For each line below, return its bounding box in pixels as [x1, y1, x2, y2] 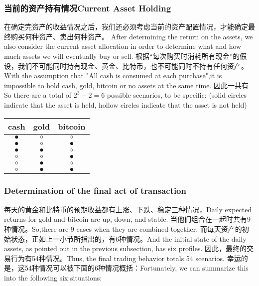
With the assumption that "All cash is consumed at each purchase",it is [4, 70, 222, 81]
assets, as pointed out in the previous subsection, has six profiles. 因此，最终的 [4, 243, 247, 254]
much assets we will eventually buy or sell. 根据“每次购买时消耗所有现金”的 [4, 51, 240, 61]
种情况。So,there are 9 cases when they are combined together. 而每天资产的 [4, 223, 242, 234]
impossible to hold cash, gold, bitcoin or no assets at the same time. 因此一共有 [4, 80, 249, 90]
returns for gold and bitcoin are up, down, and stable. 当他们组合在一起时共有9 [4, 214, 251, 224]
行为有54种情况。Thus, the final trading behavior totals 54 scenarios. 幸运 [10, 253, 241, 263]
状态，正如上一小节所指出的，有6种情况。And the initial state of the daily [10, 233, 247, 244]
